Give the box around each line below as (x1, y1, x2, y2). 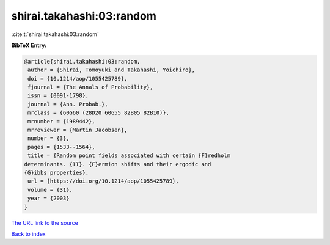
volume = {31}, (28, 186, 73, 193)
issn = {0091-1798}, (28, 92, 89, 99)
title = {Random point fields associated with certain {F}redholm (28, 152, 231, 159)
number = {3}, (28, 135, 70, 142)
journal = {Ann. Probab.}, (28, 101, 108, 108)
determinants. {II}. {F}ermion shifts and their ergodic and (24, 161, 211, 167)
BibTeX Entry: (11, 42, 47, 49)
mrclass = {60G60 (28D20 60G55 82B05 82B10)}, (28, 109, 169, 116)
